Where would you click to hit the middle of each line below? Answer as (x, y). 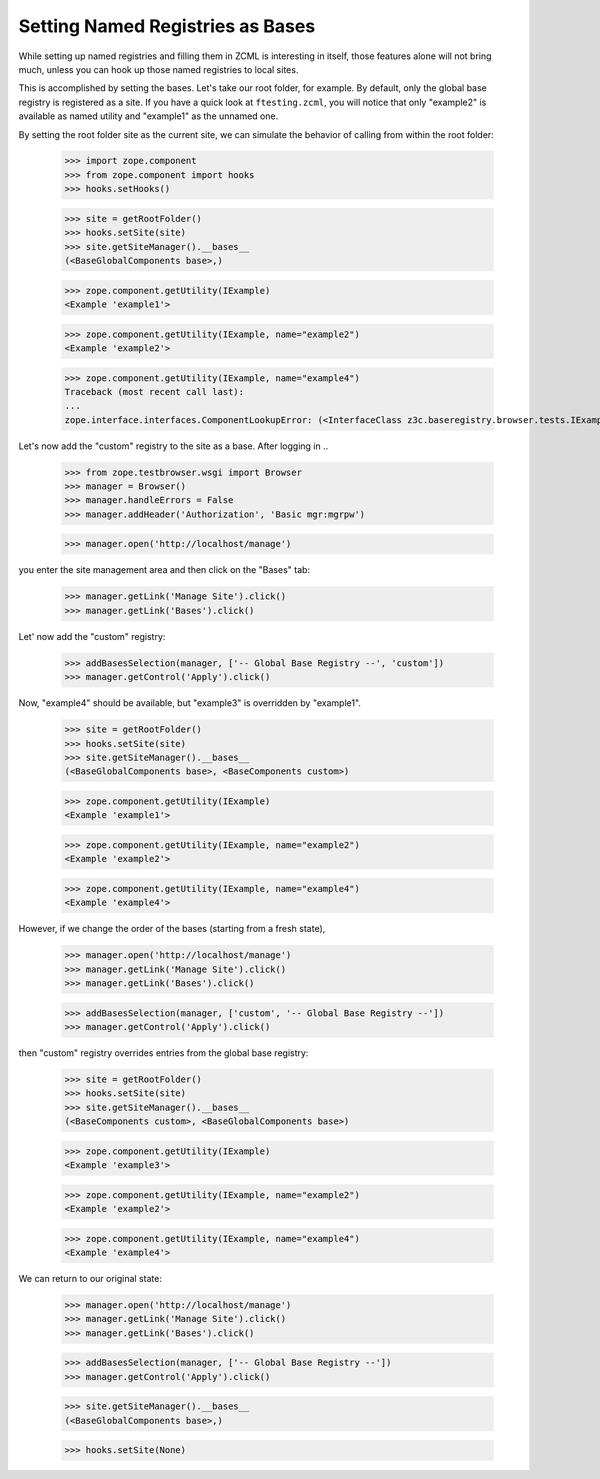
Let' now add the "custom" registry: (92, 636)
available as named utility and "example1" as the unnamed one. (148, 116)
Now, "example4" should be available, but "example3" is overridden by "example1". (190, 703)
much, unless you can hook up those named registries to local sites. (158, 69)
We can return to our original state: (90, 1278)
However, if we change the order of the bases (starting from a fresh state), (172, 929)
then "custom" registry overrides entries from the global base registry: (163, 1052)
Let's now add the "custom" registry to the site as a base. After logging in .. (173, 446)
